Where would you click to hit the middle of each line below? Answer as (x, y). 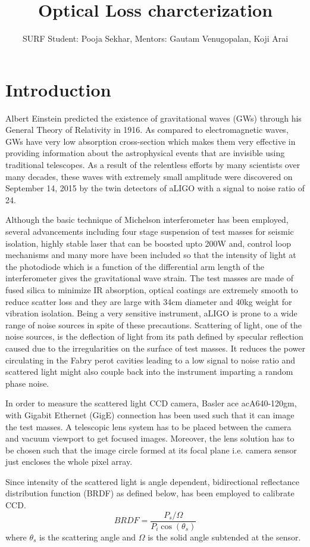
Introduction (58, 89)
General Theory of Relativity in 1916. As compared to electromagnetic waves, (147, 130)
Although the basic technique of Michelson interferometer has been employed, (147, 220)
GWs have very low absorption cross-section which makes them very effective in (151, 141)
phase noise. (27, 383)
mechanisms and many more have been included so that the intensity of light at (151, 255)
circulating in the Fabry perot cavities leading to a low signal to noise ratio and (151, 360)
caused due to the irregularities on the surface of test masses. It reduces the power (155, 348)
